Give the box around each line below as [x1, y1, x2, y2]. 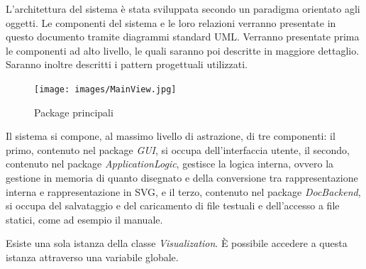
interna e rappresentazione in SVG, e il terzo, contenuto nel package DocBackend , [6, 184, 361, 199]
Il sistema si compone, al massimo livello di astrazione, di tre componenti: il [6, 128, 335, 143]
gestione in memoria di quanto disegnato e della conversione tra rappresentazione [6, 170, 358, 185]
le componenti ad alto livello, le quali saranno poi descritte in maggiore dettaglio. [6, 43, 360, 57]
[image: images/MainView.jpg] [34, 84, 177, 94]
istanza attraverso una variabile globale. [6, 249, 179, 264]
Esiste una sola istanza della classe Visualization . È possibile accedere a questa [6, 236, 348, 251]
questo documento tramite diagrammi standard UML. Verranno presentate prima [6, 29, 360, 44]
